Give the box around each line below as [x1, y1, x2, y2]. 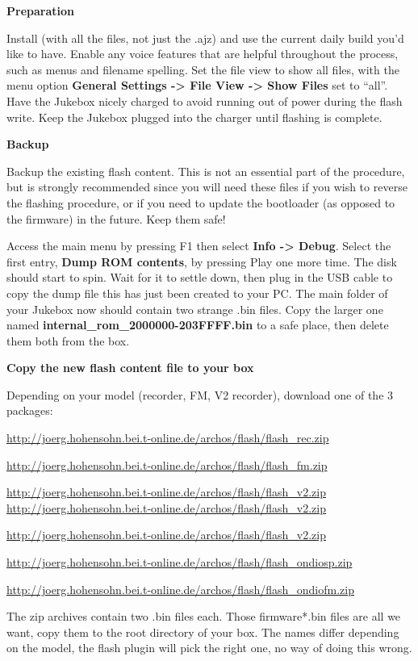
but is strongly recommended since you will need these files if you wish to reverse [6, 178, 408, 195]
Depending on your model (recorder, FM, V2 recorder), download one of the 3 [6, 386, 394, 403]
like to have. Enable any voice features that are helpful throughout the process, [6, 45, 399, 62]
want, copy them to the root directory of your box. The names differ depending [6, 623, 399, 640]
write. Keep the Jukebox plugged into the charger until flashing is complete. [6, 108, 382, 125]
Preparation [6, 2, 74, 19]
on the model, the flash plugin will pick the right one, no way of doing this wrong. [6, 639, 412, 656]
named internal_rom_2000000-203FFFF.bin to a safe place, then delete [6, 316, 389, 333]
